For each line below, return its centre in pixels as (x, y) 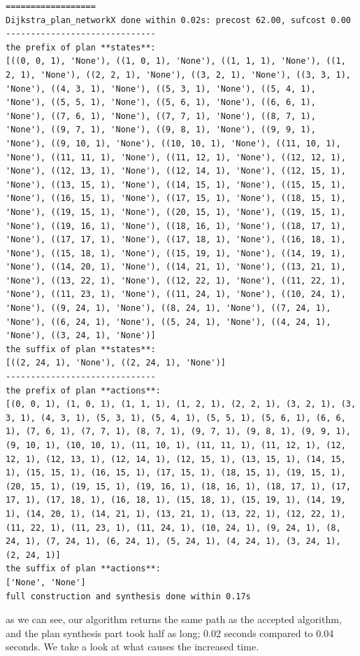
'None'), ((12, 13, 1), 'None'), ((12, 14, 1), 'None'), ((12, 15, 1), (176, 171)
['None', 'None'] (46, 582)
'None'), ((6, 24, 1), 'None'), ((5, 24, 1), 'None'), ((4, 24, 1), (168, 322)
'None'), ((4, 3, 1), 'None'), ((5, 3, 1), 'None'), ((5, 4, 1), (161, 89)
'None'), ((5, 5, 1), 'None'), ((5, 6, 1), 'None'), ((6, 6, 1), (161, 103)
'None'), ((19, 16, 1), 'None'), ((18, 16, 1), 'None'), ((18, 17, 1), (176, 226)
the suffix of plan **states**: (81, 349)
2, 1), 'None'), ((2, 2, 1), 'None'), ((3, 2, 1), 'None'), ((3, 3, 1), (178, 75)
